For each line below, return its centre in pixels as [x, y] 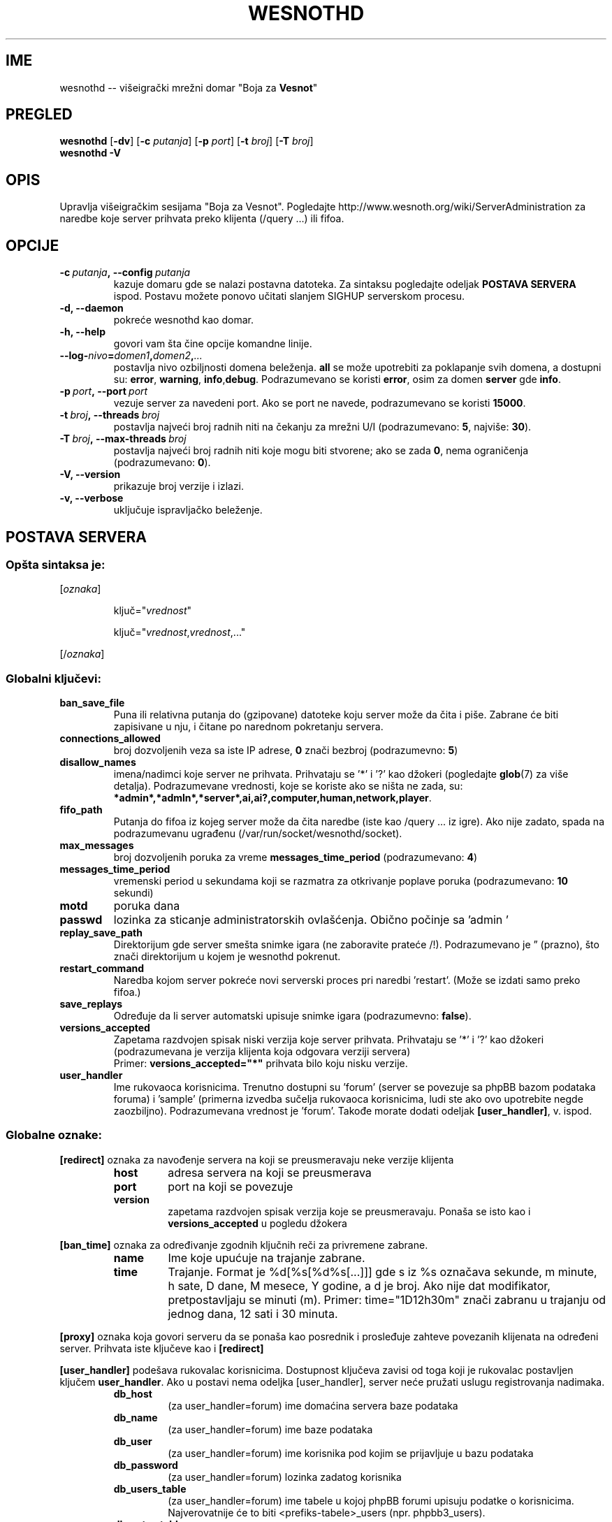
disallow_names [98, 762]
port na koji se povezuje [231, 1186]
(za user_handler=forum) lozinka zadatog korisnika [285, 1477]
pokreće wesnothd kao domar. [183, 320]
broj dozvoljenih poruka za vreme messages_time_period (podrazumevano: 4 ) [296, 857]
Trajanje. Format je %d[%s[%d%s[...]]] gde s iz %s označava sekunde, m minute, [382, 1271]
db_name [136, 1417]
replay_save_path [101, 933]
